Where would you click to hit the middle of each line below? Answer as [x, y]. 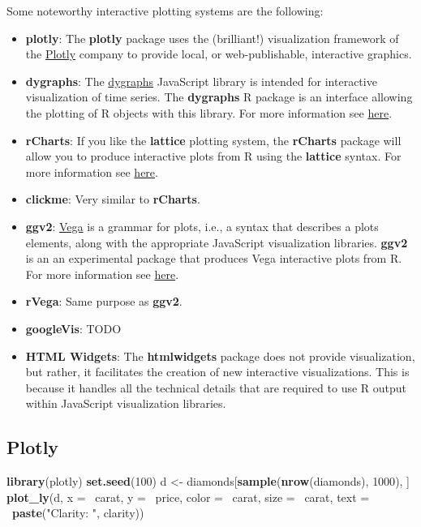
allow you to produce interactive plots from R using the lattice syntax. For [213, 156]
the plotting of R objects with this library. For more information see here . [209, 112]
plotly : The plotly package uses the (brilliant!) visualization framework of [212, 38]
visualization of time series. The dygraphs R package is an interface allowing [219, 97]
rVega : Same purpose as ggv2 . [104, 301]
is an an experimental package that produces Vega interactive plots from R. [214, 258]
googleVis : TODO [73, 328]
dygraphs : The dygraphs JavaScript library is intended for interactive [201, 81]
